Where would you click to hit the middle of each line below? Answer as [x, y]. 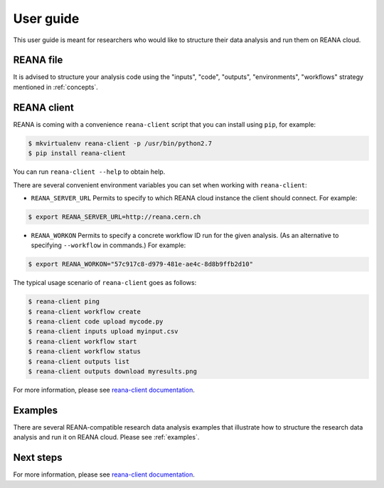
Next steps [38, 458]
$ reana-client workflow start [83, 341]
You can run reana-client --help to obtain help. [89, 172]
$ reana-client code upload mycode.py [96, 321]
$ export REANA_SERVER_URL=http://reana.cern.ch [114, 217]
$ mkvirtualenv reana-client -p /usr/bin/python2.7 [120, 143]
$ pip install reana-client [77, 154]
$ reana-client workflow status [85, 352]
